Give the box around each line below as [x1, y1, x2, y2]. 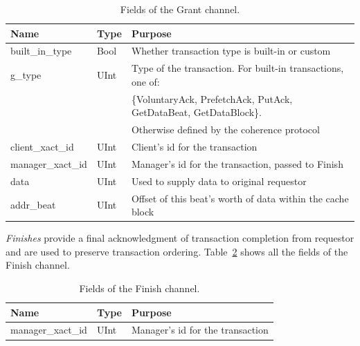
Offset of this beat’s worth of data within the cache [131, 191, 349, 205]
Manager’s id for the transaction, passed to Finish [131, 156, 343, 171]
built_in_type [10, 44, 72, 58]
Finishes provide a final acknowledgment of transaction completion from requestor [6, 231, 354, 245]
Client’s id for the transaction [131, 140, 258, 153]
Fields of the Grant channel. [120, 2, 240, 16]
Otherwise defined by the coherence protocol [131, 122, 320, 137]
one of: [131, 74, 160, 88]
